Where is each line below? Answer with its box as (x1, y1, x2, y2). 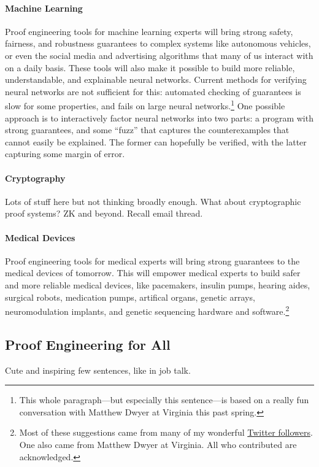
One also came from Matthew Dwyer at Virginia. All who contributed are (19, 438, 297, 450)
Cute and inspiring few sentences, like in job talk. (5, 363, 191, 376)
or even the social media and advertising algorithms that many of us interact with (5, 48, 313, 61)
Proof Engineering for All (5, 334, 171, 353)
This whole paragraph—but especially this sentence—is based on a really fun (19, 393, 309, 406)
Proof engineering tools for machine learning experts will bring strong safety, (5, 25, 293, 37)
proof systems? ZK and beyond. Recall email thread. (5, 207, 203, 220)
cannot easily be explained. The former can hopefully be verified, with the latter (5, 135, 307, 148)
